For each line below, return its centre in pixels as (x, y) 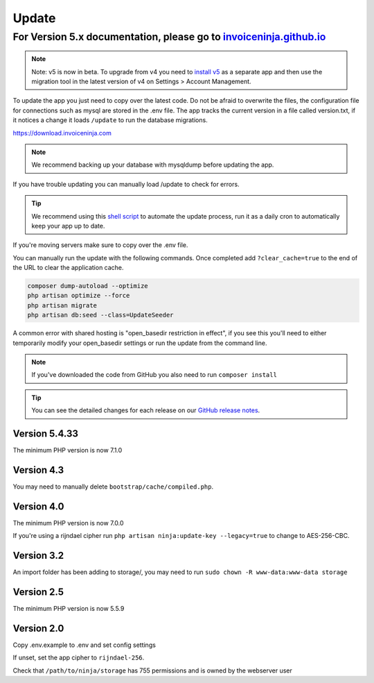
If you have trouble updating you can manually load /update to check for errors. (126, 184)
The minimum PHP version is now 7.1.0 (68, 450)
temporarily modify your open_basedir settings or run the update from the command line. (140, 343)
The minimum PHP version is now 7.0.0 (68, 523)
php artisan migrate (62, 305)
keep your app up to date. (68, 226)
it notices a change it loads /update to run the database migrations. (110, 120)
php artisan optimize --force (79, 296)
